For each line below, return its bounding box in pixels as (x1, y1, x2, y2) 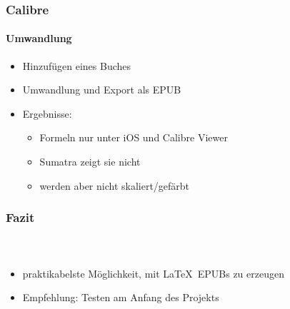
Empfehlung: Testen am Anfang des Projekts (22, 290, 219, 305)
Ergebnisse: (22, 106, 72, 121)
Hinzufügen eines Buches (22, 58, 131, 73)
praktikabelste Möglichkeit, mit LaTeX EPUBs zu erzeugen (22, 265, 284, 280)
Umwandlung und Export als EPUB (22, 82, 181, 97)
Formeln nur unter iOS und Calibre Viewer (39, 130, 228, 145)
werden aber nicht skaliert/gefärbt (39, 178, 190, 193)
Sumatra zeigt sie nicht (39, 154, 141, 169)
